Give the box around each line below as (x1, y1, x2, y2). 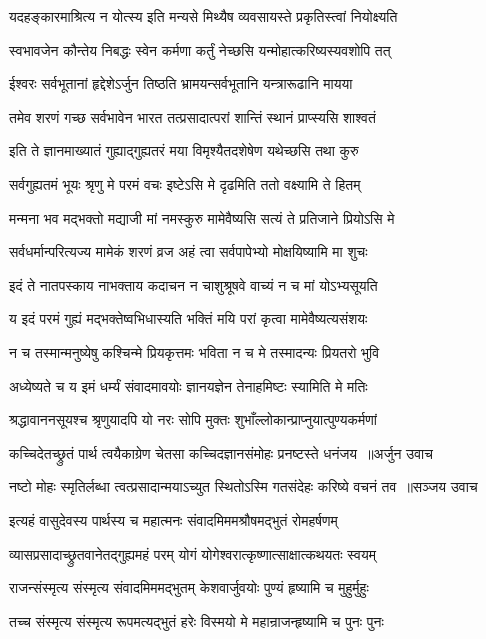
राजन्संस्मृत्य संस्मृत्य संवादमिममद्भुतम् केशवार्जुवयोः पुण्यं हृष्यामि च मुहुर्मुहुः (9, 577, 369, 598)
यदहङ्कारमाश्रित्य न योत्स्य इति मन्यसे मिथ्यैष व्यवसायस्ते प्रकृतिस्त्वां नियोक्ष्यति (9, 6, 398, 26)
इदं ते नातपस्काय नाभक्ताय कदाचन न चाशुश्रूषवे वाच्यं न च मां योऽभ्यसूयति (9, 274, 378, 295)
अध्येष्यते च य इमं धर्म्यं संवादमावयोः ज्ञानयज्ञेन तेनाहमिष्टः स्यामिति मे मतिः (9, 375, 368, 396)
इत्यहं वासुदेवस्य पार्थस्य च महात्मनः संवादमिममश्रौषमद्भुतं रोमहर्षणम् (9, 509, 338, 530)
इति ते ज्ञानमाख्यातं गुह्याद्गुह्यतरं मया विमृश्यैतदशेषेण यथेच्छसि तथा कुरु (9, 140, 359, 161)
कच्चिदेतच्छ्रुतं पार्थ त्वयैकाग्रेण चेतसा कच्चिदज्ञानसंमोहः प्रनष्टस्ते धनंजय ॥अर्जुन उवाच (9, 442, 433, 463)
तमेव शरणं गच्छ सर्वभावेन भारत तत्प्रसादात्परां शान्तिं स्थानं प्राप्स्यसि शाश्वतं (9, 106, 376, 127)
